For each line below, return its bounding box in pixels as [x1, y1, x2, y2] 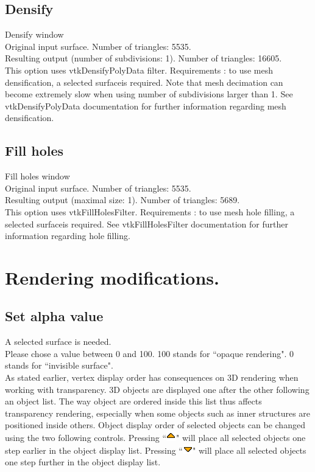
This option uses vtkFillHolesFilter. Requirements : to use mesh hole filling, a [5, 205, 295, 218]
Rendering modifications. [5, 265, 219, 290]
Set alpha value [5, 307, 104, 325]
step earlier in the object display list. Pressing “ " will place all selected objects [5, 443, 306, 456]
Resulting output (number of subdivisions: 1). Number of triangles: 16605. [5, 52, 282, 64]
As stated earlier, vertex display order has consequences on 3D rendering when [5, 371, 299, 384]
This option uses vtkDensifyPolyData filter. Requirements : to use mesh [5, 63, 274, 76]
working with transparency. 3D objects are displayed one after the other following [5, 383, 310, 395]
